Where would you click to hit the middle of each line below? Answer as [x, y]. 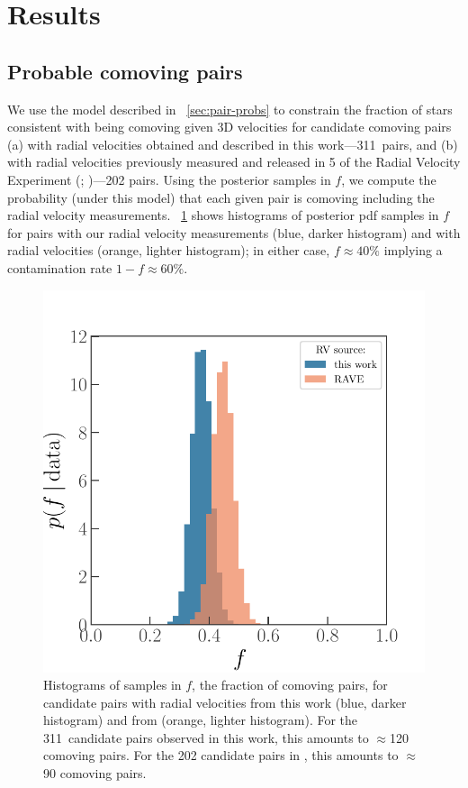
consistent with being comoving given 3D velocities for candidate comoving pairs [229, 127]
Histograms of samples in [112, 685]
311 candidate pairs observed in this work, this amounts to [206, 737]
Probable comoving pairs [125, 71]
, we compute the [389, 179]
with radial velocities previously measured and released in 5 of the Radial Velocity [234, 162]
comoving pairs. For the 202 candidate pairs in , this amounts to [221, 755]
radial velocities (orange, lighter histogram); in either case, [169, 250]
